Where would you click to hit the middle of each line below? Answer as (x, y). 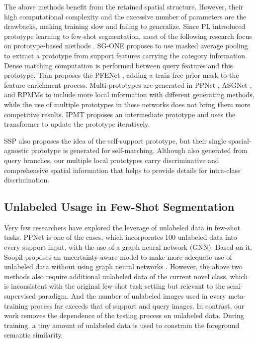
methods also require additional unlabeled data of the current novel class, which (126, 276)
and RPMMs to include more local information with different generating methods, (129, 94)
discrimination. (27, 180)
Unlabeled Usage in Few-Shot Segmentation (119, 207)
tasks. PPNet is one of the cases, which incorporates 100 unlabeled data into (121, 237)
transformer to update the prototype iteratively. (77, 124)
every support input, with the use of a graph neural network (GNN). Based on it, (128, 247)
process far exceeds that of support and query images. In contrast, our (137, 305)
